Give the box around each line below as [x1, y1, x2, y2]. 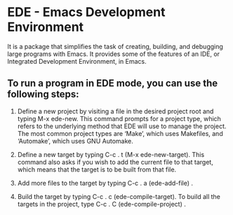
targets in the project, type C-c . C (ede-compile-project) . [17, 200, 186, 208]
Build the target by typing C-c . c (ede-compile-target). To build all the [17, 192, 221, 200]
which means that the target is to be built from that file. [17, 165, 177, 174]
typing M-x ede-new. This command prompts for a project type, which [17, 114, 221, 123]
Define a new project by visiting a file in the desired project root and [17, 106, 214, 116]
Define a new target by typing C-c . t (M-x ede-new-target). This [17, 150, 205, 158]
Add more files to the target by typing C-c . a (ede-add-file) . [17, 179, 194, 187]
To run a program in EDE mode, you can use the [7, 78, 218, 90]
